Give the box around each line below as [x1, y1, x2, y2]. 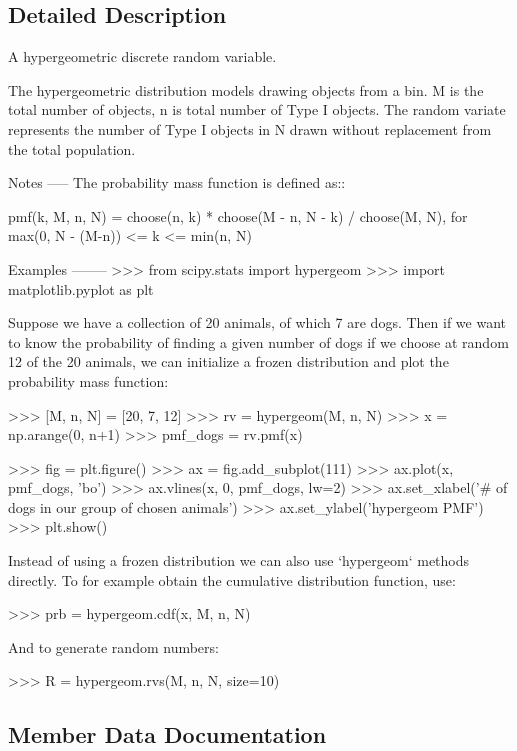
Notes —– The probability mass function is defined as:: [8, 172, 346, 193]
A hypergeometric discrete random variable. [8, 46, 277, 67]
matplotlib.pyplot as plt [8, 278, 154, 299]
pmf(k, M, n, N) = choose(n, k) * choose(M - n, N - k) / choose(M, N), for [8, 205, 468, 226]
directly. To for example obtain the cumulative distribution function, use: [8, 569, 456, 590]
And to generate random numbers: [8, 636, 219, 657]
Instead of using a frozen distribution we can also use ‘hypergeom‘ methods [8, 550, 470, 571]
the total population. [8, 138, 136, 159]
